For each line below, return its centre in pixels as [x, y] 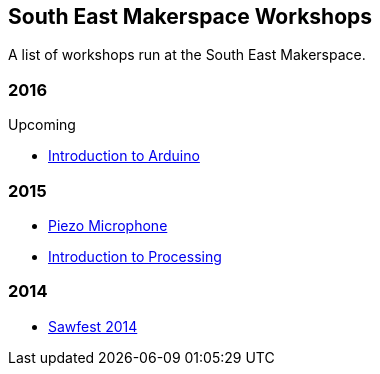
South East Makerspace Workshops [190, 16]
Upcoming [42, 125]
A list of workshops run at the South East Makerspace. [187, 55]
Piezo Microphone [108, 225]
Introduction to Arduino [124, 156]
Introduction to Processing [135, 256]
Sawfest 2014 [93, 326]
